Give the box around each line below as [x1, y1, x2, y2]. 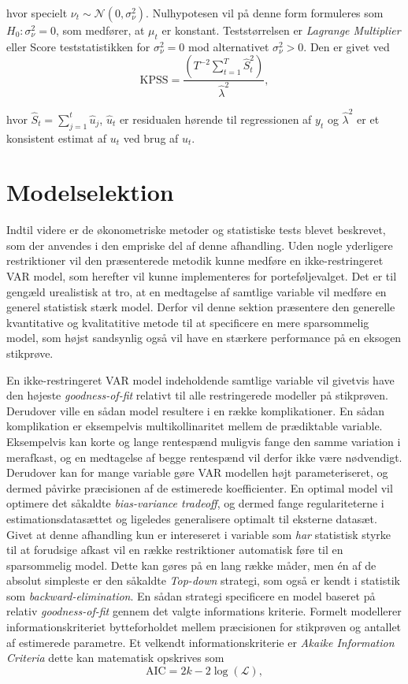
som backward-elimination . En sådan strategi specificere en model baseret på [6, 587, 376, 604]
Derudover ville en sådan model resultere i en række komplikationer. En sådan [6, 402, 384, 418]
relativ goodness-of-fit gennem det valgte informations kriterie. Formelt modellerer [6, 603, 402, 619]
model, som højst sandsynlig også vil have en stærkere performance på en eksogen [6, 329, 402, 346]
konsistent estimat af [6, 129, 106, 146]
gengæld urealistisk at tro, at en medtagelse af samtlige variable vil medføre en [6, 283, 387, 299]
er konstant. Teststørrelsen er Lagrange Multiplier [161, 22, 401, 38]
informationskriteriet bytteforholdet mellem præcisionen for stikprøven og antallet [6, 619, 402, 635]
